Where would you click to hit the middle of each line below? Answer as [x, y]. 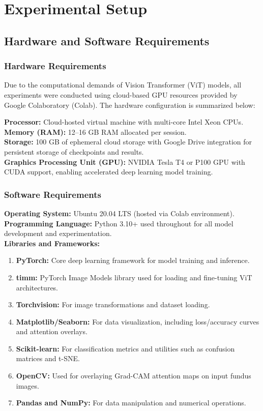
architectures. [37, 287]
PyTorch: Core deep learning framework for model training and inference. [133, 260]
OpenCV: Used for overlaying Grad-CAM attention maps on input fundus [134, 376]
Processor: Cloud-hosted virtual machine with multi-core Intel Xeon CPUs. [124, 122]
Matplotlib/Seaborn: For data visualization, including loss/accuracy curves [138, 321]
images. [27, 385]
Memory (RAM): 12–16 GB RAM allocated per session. [95, 131]
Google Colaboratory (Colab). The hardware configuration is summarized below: [130, 105]
